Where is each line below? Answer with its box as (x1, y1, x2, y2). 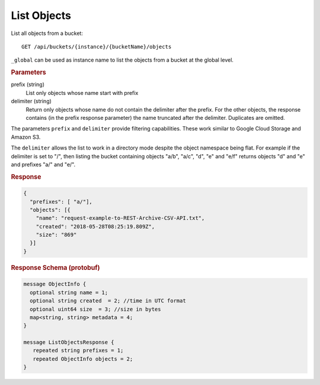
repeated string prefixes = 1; (33, 347, 124, 354)
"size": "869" (36, 231, 77, 238)
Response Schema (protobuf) (11, 263, 100, 272)
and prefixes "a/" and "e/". (11, 161, 76, 168)
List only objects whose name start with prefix (25, 89, 139, 96)
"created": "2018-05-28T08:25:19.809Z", (36, 223, 155, 230)
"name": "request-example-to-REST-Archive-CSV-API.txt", (36, 215, 205, 222)
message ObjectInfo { (23, 281, 87, 288)
